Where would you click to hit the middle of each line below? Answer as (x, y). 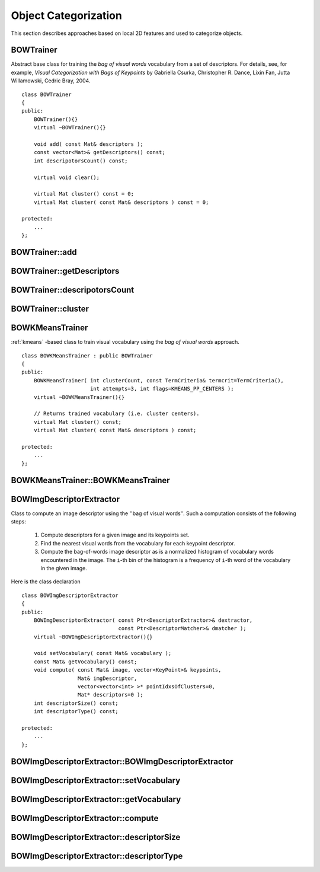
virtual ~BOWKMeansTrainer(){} (79, 397)
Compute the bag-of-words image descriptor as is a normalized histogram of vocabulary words (157, 552)
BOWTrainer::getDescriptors (65, 271)
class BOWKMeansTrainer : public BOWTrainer (87, 355)
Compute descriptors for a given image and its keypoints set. (115, 535)
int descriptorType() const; (76, 712)
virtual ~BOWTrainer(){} (70, 128)
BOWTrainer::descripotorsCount (73, 290)
